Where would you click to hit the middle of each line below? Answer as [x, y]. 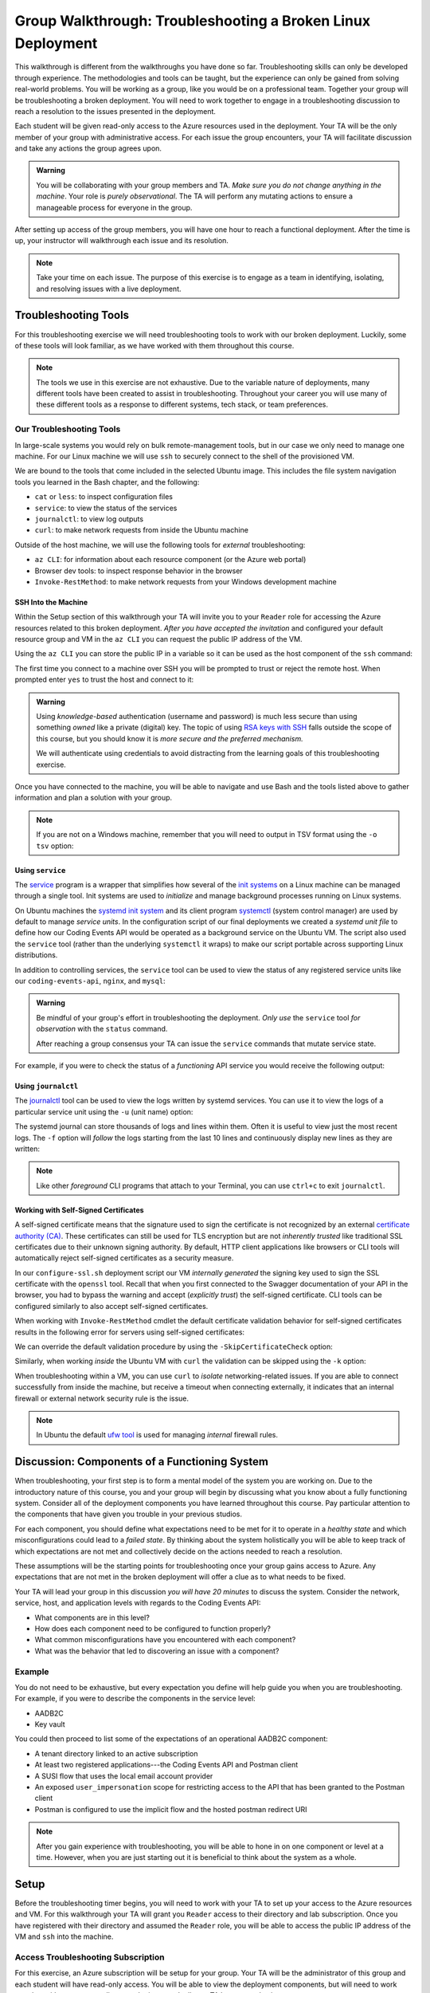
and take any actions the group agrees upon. [88, 148]
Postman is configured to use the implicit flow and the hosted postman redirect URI [171, 1809]
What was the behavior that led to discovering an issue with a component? [157, 1651]
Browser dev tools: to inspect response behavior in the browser [139, 571]
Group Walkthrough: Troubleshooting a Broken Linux [192, 21]
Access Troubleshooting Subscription [90, 1957]
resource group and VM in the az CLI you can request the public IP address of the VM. [158, 639]
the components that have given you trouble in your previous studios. [129, 1514]
